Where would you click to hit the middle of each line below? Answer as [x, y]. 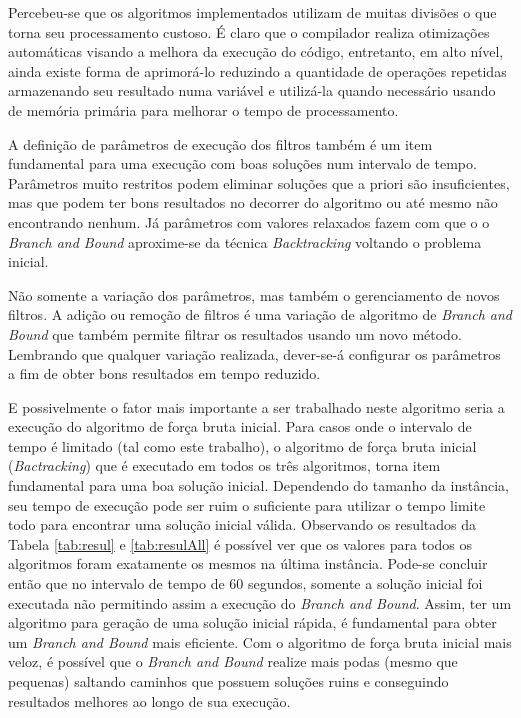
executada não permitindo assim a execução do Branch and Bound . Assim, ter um [260, 602]
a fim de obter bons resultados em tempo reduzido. [164, 373]
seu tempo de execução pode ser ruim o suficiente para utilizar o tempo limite [247, 504]
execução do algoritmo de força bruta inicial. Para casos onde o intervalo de [240, 426]
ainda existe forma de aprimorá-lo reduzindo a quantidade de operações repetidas [257, 70]
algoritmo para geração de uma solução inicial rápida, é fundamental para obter [252, 622]
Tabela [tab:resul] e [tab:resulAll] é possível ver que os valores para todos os [240, 543]
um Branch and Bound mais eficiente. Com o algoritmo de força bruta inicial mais [260, 641]
